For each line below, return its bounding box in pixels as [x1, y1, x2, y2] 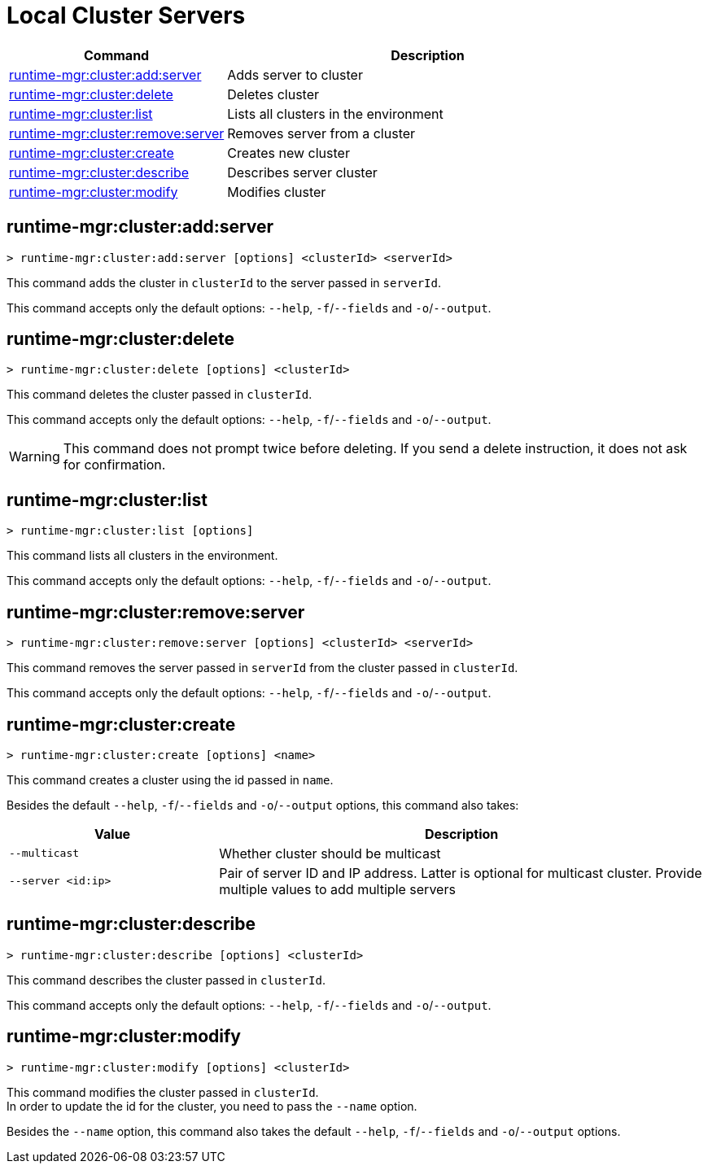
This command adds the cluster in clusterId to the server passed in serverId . [7, 275, 442, 290]
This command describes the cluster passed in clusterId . [7, 972, 326, 987]
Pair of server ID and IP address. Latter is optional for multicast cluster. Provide [219, 864, 702, 881]
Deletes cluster [227, 85, 320, 103]
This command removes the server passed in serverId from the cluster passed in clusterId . [7, 661, 518, 675]
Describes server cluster [227, 164, 378, 181]
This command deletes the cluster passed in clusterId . [7, 387, 312, 402]
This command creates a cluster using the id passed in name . [7, 772, 334, 787]
